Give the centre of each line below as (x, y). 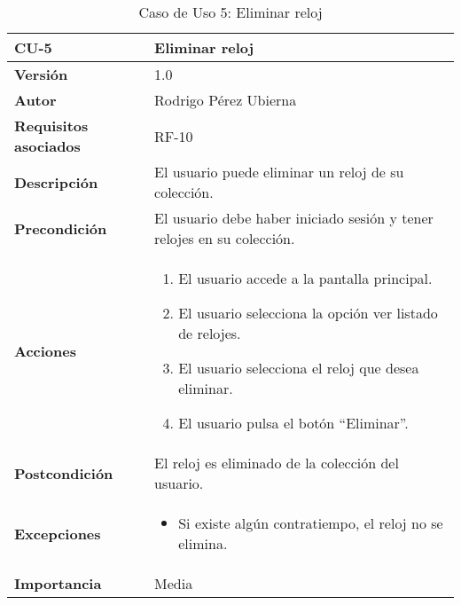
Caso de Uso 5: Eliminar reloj (230, 12)
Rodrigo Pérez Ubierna (226, 100)
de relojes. (210, 333)
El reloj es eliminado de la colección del (277, 463)
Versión (41, 74)
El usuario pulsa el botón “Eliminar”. (293, 423)
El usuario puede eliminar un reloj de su (279, 172)
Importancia (58, 583)
